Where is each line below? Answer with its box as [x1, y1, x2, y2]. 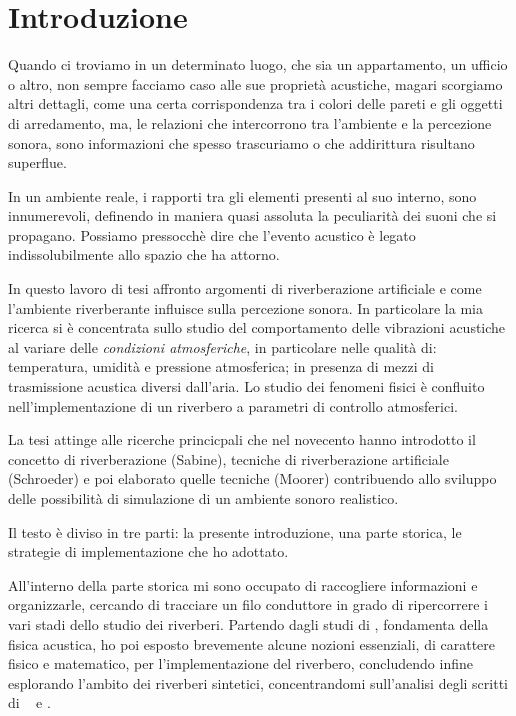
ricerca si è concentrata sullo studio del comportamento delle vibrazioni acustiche [8, 317, 506, 338]
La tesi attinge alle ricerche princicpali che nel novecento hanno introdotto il [8, 429, 476, 450]
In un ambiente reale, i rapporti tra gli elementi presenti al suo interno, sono [8, 185, 477, 206]
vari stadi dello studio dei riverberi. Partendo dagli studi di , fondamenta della [8, 613, 489, 634]
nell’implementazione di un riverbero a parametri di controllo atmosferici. [8, 395, 458, 416]
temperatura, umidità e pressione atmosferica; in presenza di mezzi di [8, 356, 434, 377]
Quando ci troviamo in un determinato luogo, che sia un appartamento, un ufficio [8, 54, 508, 75]
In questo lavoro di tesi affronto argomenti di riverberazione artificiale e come [8, 278, 482, 299]
